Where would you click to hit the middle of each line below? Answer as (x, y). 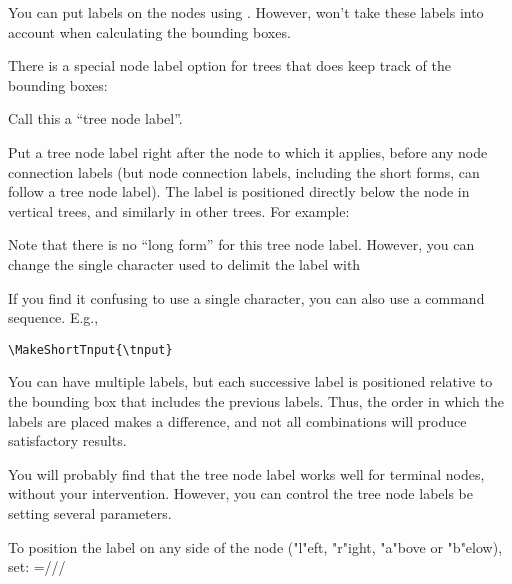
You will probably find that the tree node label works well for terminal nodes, (246, 473)
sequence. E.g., (53, 317)
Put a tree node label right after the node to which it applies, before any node (248, 151)
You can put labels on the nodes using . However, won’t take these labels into (246, 12)
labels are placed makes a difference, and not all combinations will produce (237, 420)
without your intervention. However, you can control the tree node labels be (240, 493)
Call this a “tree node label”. (95, 118)
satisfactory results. (67, 440)
